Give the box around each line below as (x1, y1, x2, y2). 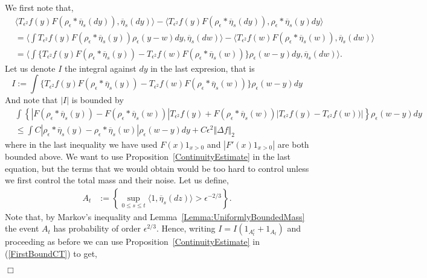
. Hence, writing (156, 222, 216, 235)
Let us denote (5, 62, 56, 74)
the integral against (64, 62, 136, 74)
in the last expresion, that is (150, 62, 255, 74)
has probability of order (53, 222, 141, 235)
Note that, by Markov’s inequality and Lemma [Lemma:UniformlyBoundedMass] (5, 210, 305, 223)
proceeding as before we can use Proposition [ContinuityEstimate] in (5, 235, 260, 248)
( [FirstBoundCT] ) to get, (5, 247, 97, 259)
